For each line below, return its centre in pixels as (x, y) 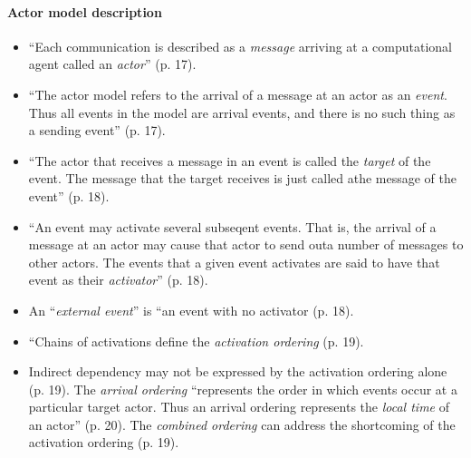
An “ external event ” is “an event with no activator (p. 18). (191, 310)
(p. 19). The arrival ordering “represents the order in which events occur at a (243, 389)
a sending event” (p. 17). (97, 130)
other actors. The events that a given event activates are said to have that (234, 262)
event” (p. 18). (69, 195)
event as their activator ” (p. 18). (118, 280)
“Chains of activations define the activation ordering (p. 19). (196, 341)
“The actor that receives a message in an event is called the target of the (230, 160)
